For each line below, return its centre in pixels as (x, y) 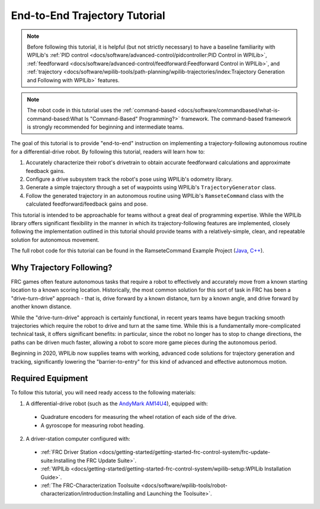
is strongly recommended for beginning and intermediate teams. (105, 127)
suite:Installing (58, 460)
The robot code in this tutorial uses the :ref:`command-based (102, 110)
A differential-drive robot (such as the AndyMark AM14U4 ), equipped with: (117, 404)
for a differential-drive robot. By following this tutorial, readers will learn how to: (108, 152)
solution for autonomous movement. (55, 239)
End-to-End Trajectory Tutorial (88, 15)
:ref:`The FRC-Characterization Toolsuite (90, 485)
